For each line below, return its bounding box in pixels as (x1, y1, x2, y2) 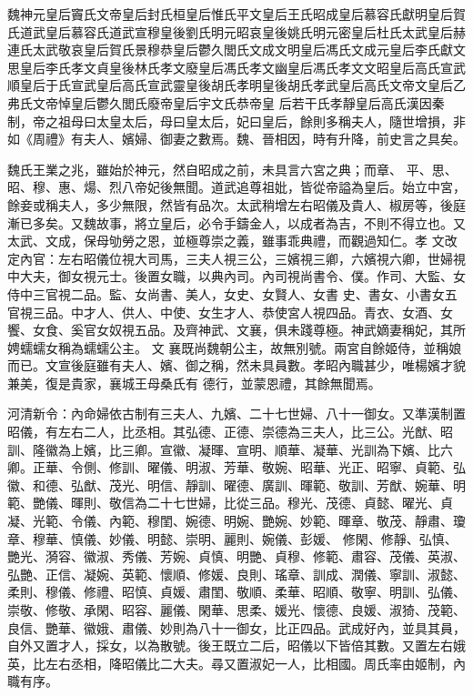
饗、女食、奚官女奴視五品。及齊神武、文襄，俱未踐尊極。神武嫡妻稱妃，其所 (7, 320, 466, 339)
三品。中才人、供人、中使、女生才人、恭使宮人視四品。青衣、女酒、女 (32, 302, 453, 321)
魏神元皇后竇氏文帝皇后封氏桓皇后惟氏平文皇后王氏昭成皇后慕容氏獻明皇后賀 (7, 5, 466, 23)
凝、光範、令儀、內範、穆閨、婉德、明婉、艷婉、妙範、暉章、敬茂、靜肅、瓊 (7, 511, 466, 530)
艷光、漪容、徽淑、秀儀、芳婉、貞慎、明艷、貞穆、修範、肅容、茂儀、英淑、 (7, 547, 466, 566)
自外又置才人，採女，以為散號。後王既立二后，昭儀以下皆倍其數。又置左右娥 (7, 636, 466, 655)
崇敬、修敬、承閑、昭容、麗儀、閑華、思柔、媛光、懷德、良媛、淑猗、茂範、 (7, 600, 466, 619)
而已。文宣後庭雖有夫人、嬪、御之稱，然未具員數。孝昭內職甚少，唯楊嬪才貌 (7, 356, 466, 375)
